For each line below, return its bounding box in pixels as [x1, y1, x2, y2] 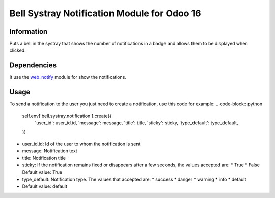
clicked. [9, 47, 26, 53]
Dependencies [9, 61, 57, 70]
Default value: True [22, 169, 62, 175]
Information [9, 27, 48, 36]
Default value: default [22, 183, 67, 189]
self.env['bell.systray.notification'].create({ [22, 112, 112, 119]
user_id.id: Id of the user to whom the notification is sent [22, 140, 141, 147]
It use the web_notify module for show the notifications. [9, 74, 127, 80]
